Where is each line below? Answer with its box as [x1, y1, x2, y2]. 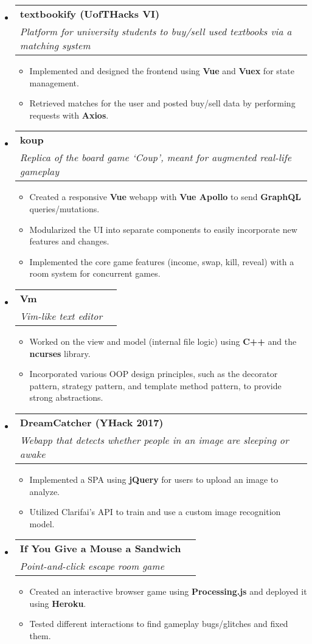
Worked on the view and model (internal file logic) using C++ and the [29, 334, 297, 347]
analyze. [29, 485, 60, 497]
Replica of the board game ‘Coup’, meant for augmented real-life [19, 150, 292, 165]
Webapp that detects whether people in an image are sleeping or [19, 432, 289, 447]
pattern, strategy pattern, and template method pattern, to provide [29, 379, 282, 392]
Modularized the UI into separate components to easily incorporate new [29, 223, 297, 235]
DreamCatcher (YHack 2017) [19, 415, 164, 429]
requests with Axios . [29, 108, 109, 121]
